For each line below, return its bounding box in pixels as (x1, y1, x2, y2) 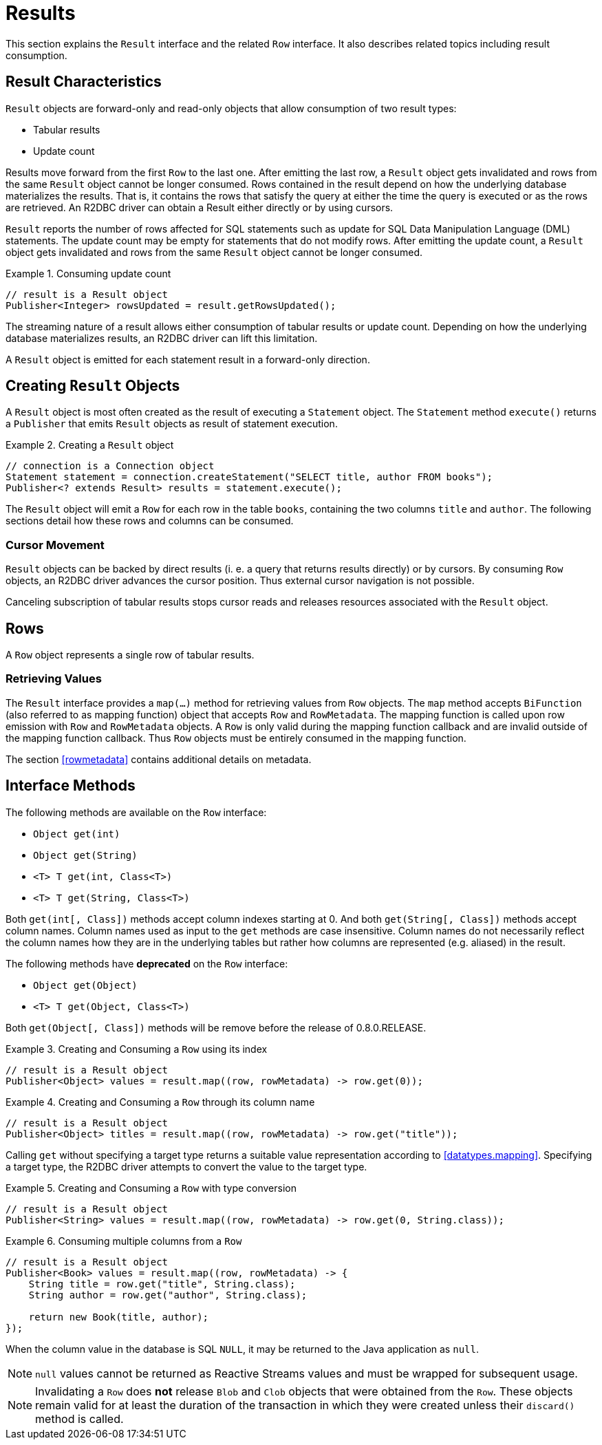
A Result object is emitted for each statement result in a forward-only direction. (6, 353, 370, 365)
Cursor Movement (6, 537, 105, 552)
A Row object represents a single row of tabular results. (6, 649, 255, 661)
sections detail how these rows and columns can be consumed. (6, 515, 294, 527)
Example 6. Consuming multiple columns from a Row (6, 1234, 242, 1247)
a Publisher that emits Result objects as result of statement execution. (6, 418, 338, 430)
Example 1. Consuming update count (6, 267, 171, 279)
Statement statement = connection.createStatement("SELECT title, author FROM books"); (6, 471, 493, 483)
